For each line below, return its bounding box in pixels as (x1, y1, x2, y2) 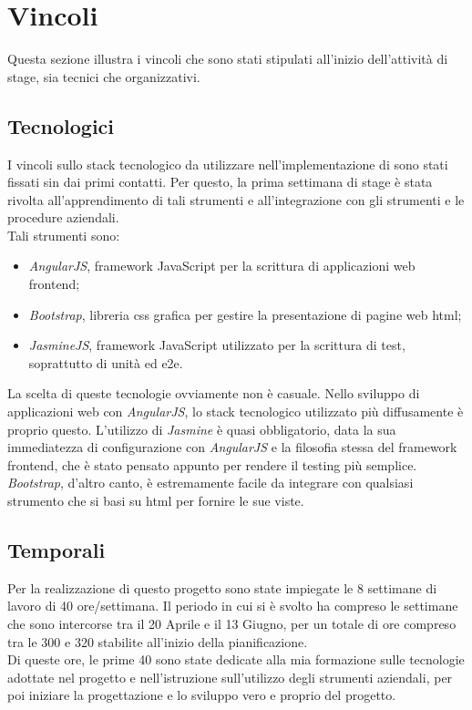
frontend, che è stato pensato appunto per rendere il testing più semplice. (7, 455, 417, 474)
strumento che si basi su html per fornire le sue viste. (7, 491, 304, 510)
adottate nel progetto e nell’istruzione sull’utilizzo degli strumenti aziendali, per (7, 667, 453, 686)
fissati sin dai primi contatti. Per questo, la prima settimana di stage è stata (7, 172, 433, 191)
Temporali (7, 536, 106, 563)
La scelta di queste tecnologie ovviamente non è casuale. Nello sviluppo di (7, 384, 420, 403)
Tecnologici (7, 111, 115, 139)
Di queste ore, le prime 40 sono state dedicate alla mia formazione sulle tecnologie (7, 650, 465, 669)
